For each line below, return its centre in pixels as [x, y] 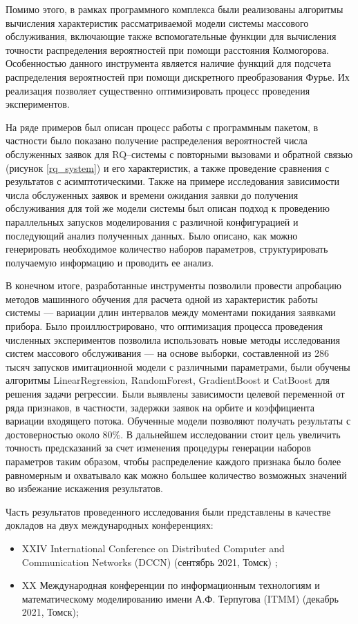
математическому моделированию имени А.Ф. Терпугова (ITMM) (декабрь [180, 598]
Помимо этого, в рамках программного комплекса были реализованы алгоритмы [175, 9]
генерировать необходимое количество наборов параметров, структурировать [167, 249]
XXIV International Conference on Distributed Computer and [153, 548]
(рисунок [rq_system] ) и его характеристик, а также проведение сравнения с [168, 167]
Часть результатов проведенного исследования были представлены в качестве [168, 511]
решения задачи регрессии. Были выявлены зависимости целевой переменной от [175, 394]
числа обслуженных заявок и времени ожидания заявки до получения [152, 194]
